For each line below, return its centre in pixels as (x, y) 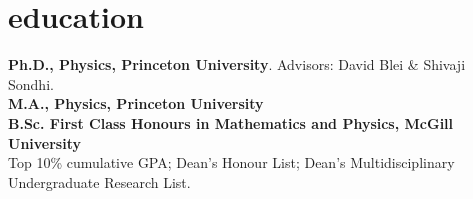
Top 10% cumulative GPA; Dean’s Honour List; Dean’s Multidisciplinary (231, 162)
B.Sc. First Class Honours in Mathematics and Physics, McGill (231, 122)
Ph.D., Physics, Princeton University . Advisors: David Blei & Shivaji (237, 64)
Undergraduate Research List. (99, 181)
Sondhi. (31, 83)
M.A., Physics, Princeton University (136, 103)
